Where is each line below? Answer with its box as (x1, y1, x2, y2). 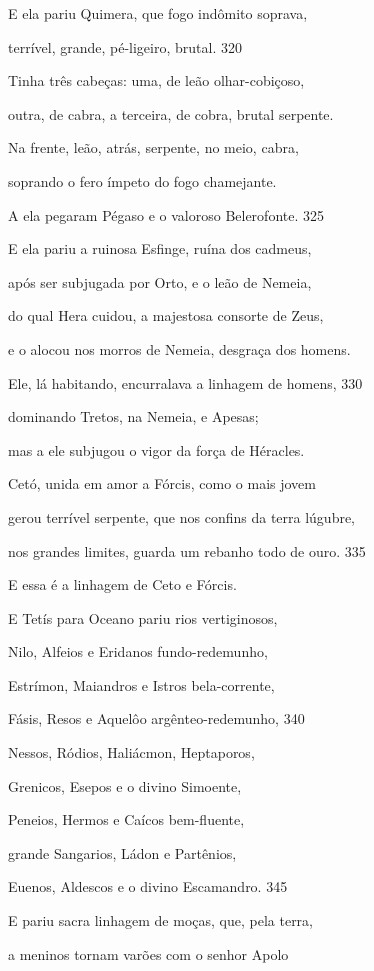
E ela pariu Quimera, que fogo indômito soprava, (8, 3, 308, 23)
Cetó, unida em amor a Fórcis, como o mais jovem (8, 473, 316, 494)
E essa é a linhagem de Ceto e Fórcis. (8, 574, 237, 595)
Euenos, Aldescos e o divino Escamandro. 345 (8, 876, 288, 897)
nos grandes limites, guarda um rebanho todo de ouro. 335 (8, 540, 366, 561)
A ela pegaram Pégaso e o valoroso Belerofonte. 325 (8, 204, 324, 225)
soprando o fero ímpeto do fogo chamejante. (8, 170, 277, 191)
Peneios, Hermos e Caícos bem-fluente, (8, 809, 245, 830)
